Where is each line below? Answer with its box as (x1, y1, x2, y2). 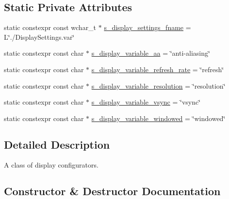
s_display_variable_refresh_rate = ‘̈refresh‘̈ (91, 64, 224, 74)
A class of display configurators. (4, 159, 98, 169)
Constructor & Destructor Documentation (4, 183, 221, 198)
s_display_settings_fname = (104, 22, 191, 32)
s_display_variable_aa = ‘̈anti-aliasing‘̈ (91, 48, 210, 58)
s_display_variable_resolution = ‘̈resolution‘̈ (91, 80, 226, 91)
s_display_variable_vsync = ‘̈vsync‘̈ (91, 97, 201, 107)
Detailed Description (4, 137, 110, 152)
